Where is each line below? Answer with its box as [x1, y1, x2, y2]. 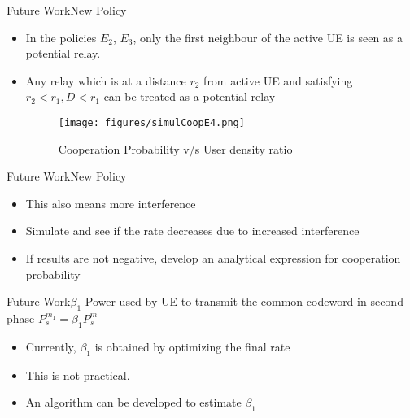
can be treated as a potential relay [103, 88, 276, 105]
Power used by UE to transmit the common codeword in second [85, 293, 403, 310]
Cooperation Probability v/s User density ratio [58, 140, 293, 157]
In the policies [25, 28, 97, 46]
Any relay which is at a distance [25, 72, 186, 89]
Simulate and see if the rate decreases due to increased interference [25, 222, 360, 239]
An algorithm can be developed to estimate [25, 394, 242, 411]
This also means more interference [25, 194, 196, 211]
